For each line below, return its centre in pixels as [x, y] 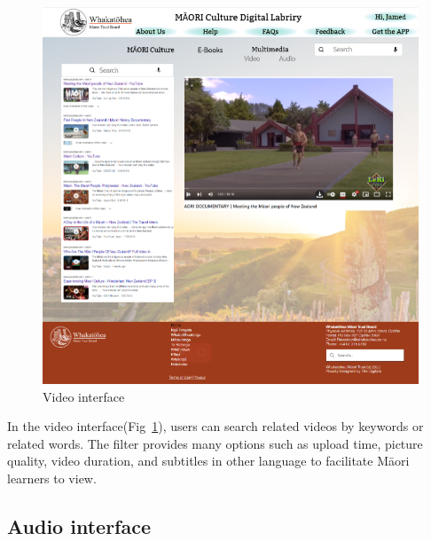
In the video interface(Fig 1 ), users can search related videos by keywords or [215, 426]
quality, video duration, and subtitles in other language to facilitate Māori [208, 461]
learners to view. [52, 478]
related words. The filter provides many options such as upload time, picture [215, 443]
